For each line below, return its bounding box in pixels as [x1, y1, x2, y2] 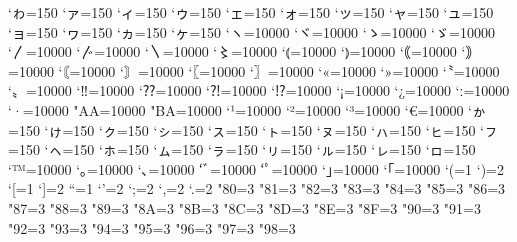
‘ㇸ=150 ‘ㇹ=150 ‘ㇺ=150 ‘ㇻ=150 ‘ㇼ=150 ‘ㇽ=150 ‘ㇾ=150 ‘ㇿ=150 [44, 139, 476, 160]
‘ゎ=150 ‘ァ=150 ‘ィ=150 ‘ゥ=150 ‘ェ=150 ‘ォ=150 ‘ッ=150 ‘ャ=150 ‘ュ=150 [8, 2, 494, 22]
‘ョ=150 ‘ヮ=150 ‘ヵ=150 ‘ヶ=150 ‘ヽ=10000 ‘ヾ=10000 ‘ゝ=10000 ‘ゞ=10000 [8, 21, 495, 42]
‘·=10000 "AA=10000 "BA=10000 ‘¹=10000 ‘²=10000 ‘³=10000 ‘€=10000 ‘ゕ [8, 99, 486, 120]
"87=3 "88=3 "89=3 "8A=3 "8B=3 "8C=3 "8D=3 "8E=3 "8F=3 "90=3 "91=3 [8, 197, 481, 218]
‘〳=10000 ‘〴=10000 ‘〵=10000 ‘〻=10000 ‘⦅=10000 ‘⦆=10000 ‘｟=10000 [8, 41, 457, 62]
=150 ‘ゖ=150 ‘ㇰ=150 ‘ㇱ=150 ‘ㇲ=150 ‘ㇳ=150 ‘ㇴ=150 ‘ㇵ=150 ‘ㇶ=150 [8, 119, 476, 140]
